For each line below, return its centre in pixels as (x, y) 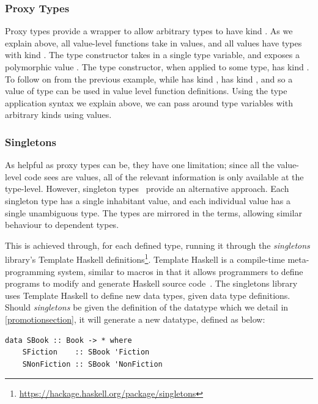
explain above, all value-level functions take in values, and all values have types (153, 42)
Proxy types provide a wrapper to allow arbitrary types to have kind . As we (149, 31)
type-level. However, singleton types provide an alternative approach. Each (147, 189)
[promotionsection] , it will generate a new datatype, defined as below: (135, 319)
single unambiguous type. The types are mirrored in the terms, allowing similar (153, 212)
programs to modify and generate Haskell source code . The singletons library (151, 283)
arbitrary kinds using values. (58, 115)
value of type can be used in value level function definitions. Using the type (146, 91)
